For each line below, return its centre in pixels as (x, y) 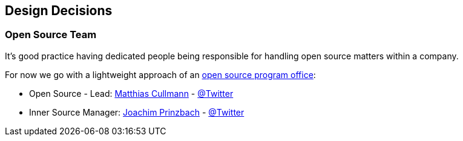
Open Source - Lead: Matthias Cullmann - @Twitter (131, 93)
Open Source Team (51, 35)
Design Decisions (59, 11)
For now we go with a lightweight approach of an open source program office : (160, 74)
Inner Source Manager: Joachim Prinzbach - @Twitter (137, 112)
